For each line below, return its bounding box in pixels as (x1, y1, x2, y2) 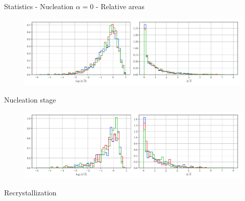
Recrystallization (4, 187, 57, 198)
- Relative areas (95, 1, 145, 11)
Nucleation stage (4, 94, 56, 105)
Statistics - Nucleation (4, 1, 73, 11)
